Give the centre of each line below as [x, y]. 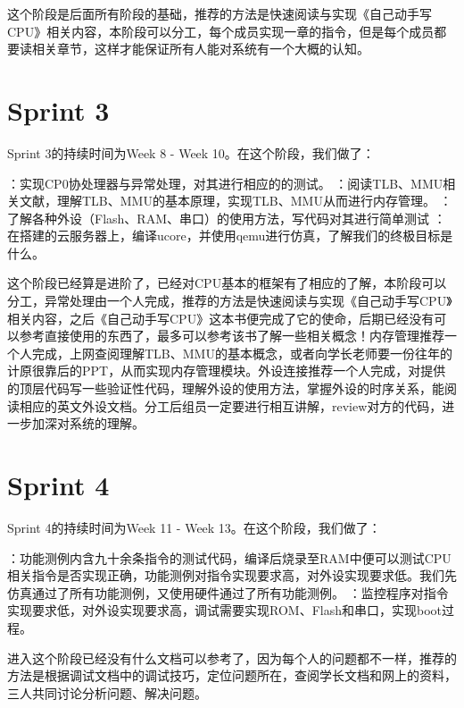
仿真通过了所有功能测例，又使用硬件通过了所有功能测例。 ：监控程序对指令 [228, 592]
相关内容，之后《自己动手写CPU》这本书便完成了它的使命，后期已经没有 [221, 318]
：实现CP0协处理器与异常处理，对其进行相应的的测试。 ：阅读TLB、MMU [225, 183]
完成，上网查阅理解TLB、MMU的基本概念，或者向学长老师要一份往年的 [242, 353]
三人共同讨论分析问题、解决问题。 [107, 692]
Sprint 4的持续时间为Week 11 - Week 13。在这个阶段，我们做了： [194, 527]
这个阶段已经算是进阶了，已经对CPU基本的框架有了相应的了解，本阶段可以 [227, 283]
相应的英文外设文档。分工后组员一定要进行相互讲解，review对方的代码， [231, 405]
